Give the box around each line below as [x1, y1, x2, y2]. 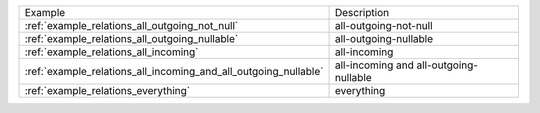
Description [334, 6, 390, 19]
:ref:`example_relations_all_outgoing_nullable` [24, 32, 239, 45]
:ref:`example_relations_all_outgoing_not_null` [24, 19, 239, 32]
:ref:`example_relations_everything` [24, 84, 191, 97]
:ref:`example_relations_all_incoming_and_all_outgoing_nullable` [24, 65, 324, 78]
